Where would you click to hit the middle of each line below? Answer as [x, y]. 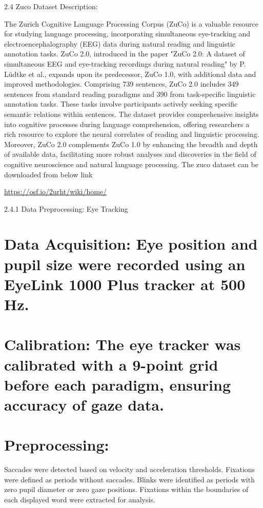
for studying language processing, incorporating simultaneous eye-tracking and [127, 34]
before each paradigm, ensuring [117, 384]
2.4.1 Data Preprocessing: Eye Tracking [66, 208]
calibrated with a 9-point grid [111, 364]
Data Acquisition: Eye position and [131, 244]
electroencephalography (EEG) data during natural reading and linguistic [120, 43]
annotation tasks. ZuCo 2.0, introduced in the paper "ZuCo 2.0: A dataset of [125, 54]
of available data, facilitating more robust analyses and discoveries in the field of [130, 154]
